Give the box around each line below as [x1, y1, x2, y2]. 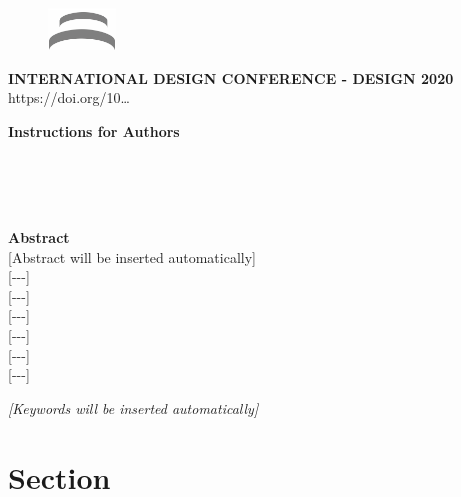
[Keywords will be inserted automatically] [8, 397, 259, 418]
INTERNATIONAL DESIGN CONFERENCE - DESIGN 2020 [8, 67, 454, 88]
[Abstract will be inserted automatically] [8, 246, 256, 267]
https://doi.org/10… [8, 87, 130, 108]
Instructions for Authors [8, 120, 180, 141]
